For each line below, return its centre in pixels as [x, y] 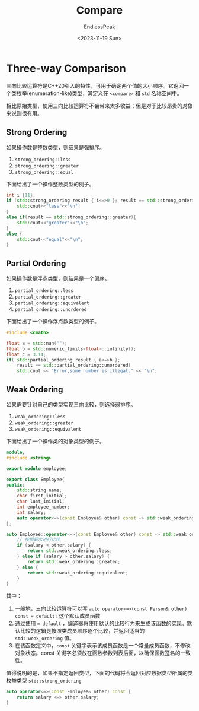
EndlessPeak [99, 27]
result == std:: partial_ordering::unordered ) [74, 366]
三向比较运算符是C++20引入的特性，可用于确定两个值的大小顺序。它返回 [95, 85]
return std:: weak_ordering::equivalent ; [78, 573]
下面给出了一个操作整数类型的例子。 [50, 184]
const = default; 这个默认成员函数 [57, 616]
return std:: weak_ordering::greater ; [74, 561]
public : [16, 485]
